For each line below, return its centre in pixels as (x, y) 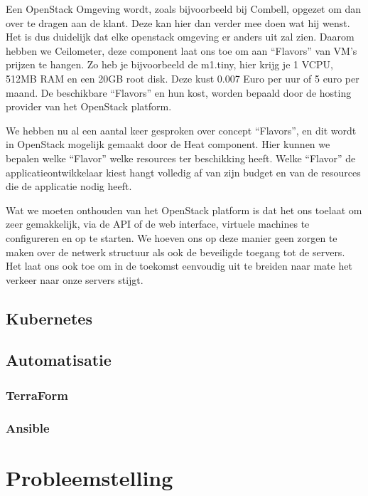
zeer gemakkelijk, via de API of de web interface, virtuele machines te (158, 224)
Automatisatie (59, 360)
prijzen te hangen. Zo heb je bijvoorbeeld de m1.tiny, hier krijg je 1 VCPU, (169, 64)
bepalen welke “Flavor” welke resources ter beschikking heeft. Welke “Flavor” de (181, 158)
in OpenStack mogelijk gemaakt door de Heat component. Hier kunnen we (168, 144)
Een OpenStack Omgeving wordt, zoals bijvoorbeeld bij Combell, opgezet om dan (184, 9)
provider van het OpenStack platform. (89, 106)
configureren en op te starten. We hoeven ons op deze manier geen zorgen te (172, 237)
